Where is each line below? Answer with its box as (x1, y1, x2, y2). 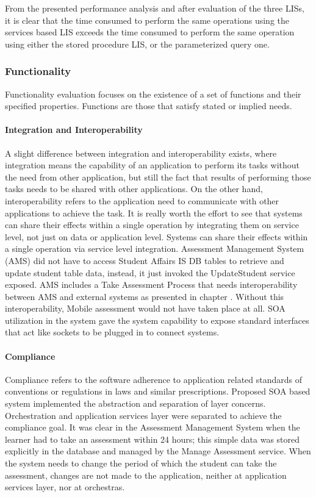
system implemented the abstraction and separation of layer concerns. (5, 397, 266, 410)
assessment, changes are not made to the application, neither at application (5, 468, 287, 481)
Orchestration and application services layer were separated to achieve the (5, 409, 282, 421)
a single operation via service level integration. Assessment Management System (5, 242, 304, 255)
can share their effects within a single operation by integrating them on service (5, 218, 299, 231)
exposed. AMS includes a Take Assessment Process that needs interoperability (5, 278, 298, 291)
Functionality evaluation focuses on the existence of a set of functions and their (5, 87, 301, 100)
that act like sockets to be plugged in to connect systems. (5, 326, 220, 338)
